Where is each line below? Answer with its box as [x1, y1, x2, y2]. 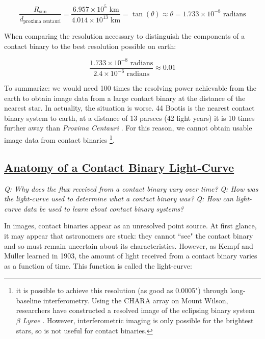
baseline [16, 295, 41, 305]
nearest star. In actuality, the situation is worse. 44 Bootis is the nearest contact [4, 102, 255, 113]
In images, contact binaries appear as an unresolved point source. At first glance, [4, 220, 257, 231]
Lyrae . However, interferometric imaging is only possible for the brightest [22, 315, 254, 326]
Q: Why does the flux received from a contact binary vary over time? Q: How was [4, 183, 258, 194]
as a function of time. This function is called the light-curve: [4, 260, 192, 271]
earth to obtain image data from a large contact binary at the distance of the [4, 92, 246, 103]
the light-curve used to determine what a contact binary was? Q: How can [4, 193, 233, 204]
